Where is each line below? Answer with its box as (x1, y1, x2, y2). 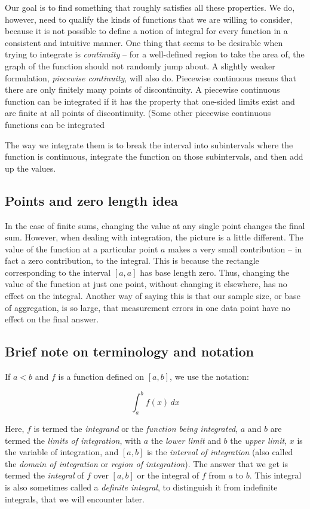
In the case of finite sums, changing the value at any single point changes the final (5, 219, 305, 231)
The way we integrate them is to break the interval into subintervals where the (5, 138, 293, 151)
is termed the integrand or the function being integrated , (33, 422, 238, 434)
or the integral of (137, 469, 199, 481)
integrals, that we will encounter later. (5, 492, 145, 505)
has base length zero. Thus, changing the (140, 266, 290, 278)
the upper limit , (230, 434, 287, 446)
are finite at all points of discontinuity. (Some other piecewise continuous (5, 106, 271, 119)
